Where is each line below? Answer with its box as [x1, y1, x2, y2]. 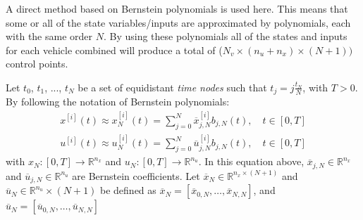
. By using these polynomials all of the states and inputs [103, 29, 347, 44]
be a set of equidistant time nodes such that [78, 79, 267, 94]
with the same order [6, 29, 93, 44]
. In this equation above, [198, 154, 304, 169]
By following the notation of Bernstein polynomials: [6, 94, 230, 109]
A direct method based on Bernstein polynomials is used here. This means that [6, 1, 348, 15]
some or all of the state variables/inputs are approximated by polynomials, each [6, 15, 351, 30]
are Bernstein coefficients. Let [72, 168, 200, 183]
